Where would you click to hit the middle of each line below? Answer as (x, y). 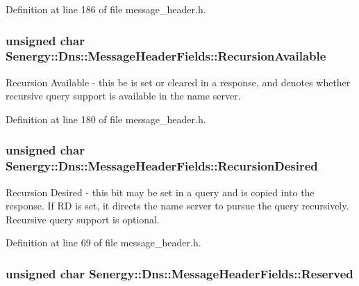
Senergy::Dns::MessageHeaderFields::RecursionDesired (162, 166)
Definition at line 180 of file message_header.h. (106, 119)
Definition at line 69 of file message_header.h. (103, 243)
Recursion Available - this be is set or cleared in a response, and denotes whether (178, 82)
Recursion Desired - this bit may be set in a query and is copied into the (160, 192)
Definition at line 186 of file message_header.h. (106, 9)
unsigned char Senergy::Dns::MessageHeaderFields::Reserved (179, 273)
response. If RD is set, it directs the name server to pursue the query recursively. (177, 206)
